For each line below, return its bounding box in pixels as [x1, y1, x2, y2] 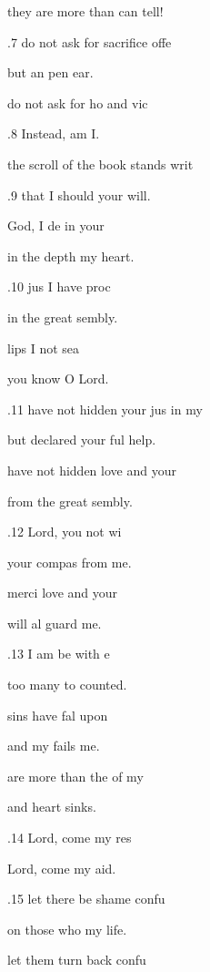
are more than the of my [7, 766, 144, 785]
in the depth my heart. [7, 246, 135, 265]
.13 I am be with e [7, 644, 110, 663]
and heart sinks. [7, 797, 96, 816]
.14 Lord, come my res [7, 828, 132, 847]
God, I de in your [7, 216, 105, 235]
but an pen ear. [7, 63, 94, 82]
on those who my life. [7, 919, 127, 938]
